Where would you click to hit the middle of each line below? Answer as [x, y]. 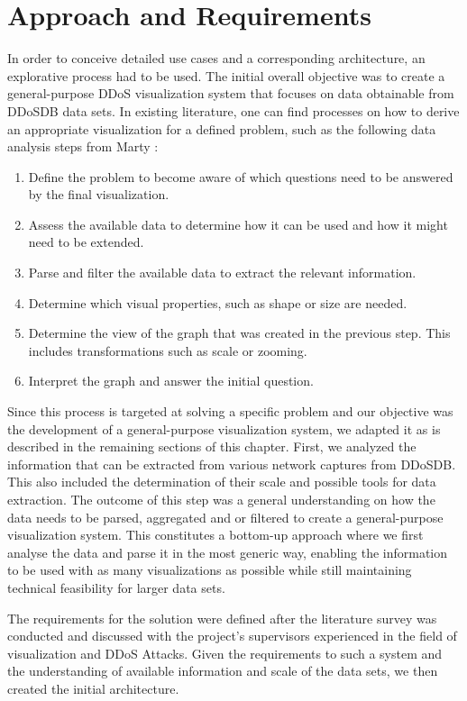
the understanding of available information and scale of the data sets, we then [223, 671]
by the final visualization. [99, 194]
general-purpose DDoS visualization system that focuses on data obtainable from [231, 93]
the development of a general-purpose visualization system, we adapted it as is [224, 428]
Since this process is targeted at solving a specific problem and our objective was [230, 411]
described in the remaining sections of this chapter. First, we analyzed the [212, 446]
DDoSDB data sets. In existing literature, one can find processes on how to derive [233, 110]
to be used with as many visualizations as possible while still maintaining [210, 570]
